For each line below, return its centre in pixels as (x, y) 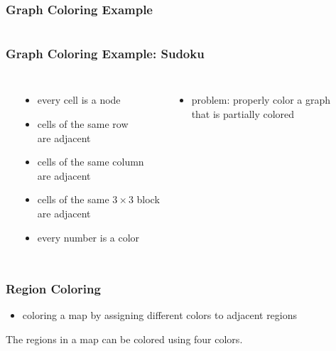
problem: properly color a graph (261, 100)
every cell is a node (79, 100)
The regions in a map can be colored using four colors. (124, 339)
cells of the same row (83, 124)
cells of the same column (91, 162)
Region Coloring (53, 289)
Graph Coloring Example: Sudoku (105, 54)
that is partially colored (243, 114)
